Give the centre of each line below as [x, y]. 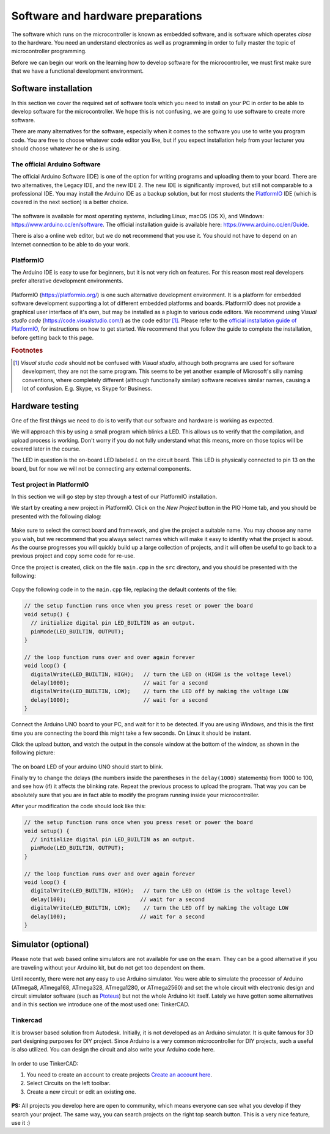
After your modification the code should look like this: [79, 806]
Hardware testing [45, 406]
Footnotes [27, 350]
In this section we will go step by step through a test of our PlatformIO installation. [114, 496]
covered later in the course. [46, 449]
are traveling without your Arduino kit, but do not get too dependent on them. [108, 967]
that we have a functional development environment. [77, 71]
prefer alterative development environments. [67, 281]
